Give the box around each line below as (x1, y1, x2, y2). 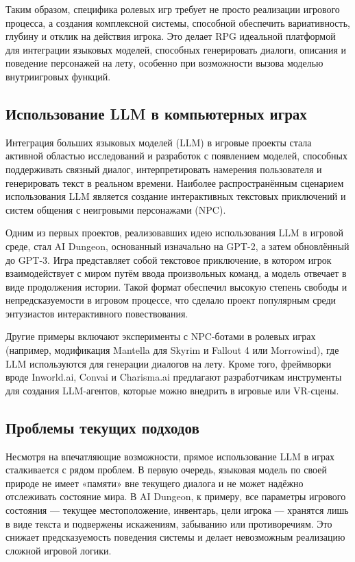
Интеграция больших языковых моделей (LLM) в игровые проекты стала (5, 135, 312, 149)
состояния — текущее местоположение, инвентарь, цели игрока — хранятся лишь (5, 503, 349, 517)
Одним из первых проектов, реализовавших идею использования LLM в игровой (5, 225, 344, 240)
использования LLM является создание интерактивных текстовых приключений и (5, 189, 346, 203)
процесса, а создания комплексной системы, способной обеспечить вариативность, (5, 15, 350, 30)
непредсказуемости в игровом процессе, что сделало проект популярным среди (5, 293, 336, 307)
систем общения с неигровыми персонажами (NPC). (5, 202, 226, 216)
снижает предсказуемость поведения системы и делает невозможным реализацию (5, 530, 345, 544)
